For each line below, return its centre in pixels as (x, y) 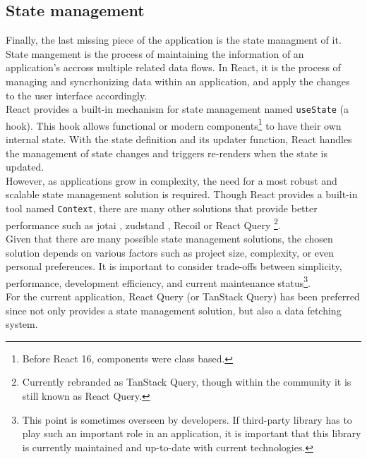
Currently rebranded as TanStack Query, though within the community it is (187, 382)
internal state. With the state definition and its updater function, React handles (179, 139)
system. (22, 324)
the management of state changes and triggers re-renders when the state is (167, 153)
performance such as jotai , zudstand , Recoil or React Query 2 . (143, 224)
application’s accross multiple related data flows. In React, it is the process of (173, 67)
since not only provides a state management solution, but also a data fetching (174, 310)
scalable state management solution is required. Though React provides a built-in (182, 194)
